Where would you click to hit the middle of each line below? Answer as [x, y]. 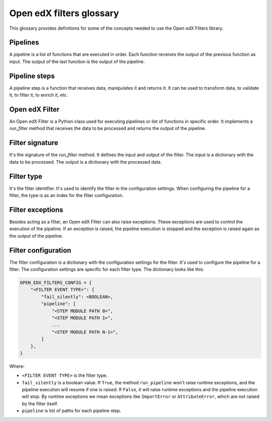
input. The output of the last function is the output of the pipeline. [77, 61]
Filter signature [34, 143]
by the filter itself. [40, 403]
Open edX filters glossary [64, 13]
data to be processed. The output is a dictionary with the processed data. [86, 162]
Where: [17, 366]
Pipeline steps [32, 76]
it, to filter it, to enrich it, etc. [39, 95]
